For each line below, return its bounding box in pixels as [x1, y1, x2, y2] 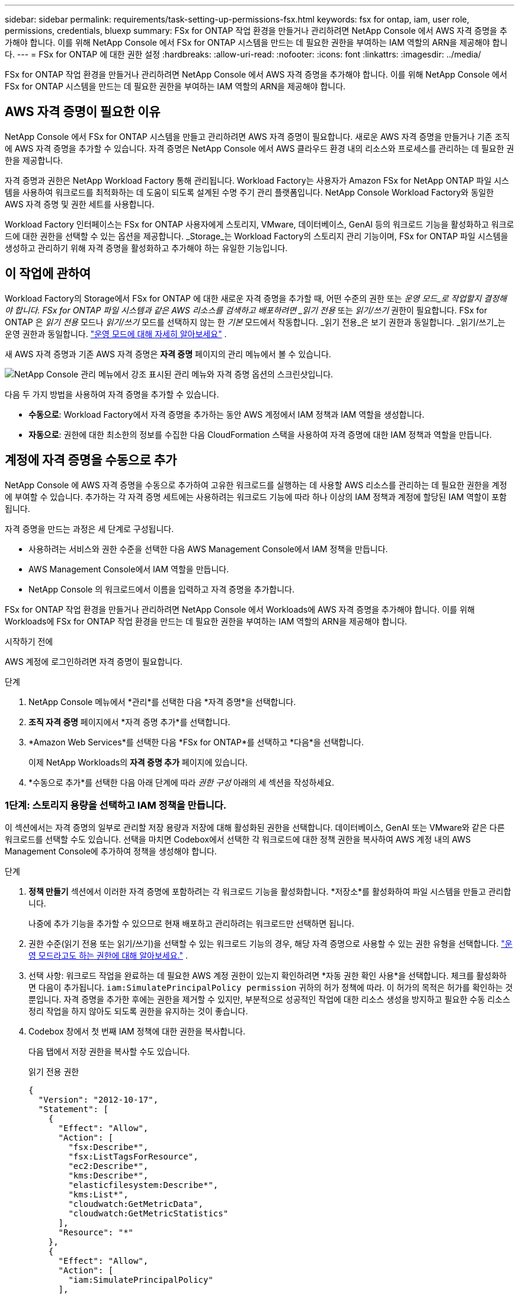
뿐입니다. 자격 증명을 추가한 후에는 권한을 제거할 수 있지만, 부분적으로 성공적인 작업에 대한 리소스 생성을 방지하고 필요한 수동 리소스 [28, 994, 511, 1005]
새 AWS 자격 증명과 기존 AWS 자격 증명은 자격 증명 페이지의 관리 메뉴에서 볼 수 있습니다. [5, 348, 331, 359]
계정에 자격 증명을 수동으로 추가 [5, 453, 177, 468]
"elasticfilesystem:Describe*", [68, 1180, 219, 1190]
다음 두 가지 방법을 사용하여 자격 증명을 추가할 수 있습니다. [5, 389, 219, 399]
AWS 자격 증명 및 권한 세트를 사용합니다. [5, 198, 155, 209]
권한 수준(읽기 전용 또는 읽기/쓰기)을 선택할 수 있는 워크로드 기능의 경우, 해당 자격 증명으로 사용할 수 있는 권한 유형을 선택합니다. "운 [28, 939, 512, 949]
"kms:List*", [68, 1190, 129, 1200]
